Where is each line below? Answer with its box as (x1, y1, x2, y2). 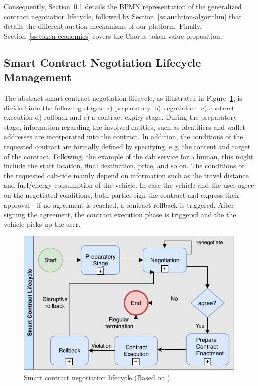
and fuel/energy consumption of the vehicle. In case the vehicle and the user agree (4, 180, 254, 190)
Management (4, 69, 72, 85)
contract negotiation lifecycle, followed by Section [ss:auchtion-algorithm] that (4, 11, 242, 21)
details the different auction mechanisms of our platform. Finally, (4, 21, 202, 31)
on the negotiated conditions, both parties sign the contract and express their (4, 189, 240, 200)
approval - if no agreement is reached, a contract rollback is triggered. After (4, 199, 234, 210)
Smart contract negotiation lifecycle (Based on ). (24, 372, 172, 383)
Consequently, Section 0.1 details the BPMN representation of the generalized (4, 1, 242, 11)
